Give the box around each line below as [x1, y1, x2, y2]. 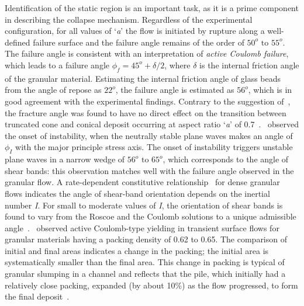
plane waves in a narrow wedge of [5, 153, 125, 165]
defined [5, 36, 30, 48]
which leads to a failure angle [5, 58, 110, 71]
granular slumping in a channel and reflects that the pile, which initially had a [5, 267, 286, 280]
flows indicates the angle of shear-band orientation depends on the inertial [5, 187, 270, 199]
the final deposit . [5, 290, 70, 302]
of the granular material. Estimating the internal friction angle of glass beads [5, 72, 281, 84]
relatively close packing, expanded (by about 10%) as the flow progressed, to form [5, 279, 298, 291]
